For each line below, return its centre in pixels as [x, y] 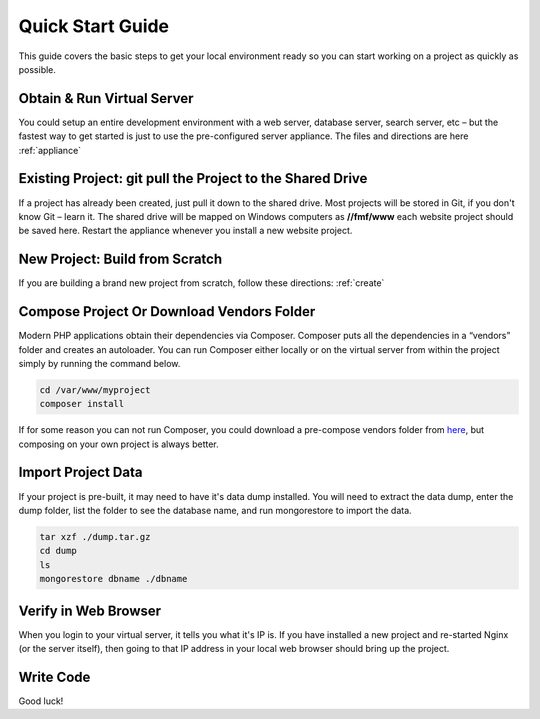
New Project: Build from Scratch [120, 259]
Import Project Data [80, 472]
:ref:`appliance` [50, 150]
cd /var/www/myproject [95, 389]
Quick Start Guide [94, 26]
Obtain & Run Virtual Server [106, 98]
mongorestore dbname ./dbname [113, 579]
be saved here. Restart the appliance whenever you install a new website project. [185, 231]
